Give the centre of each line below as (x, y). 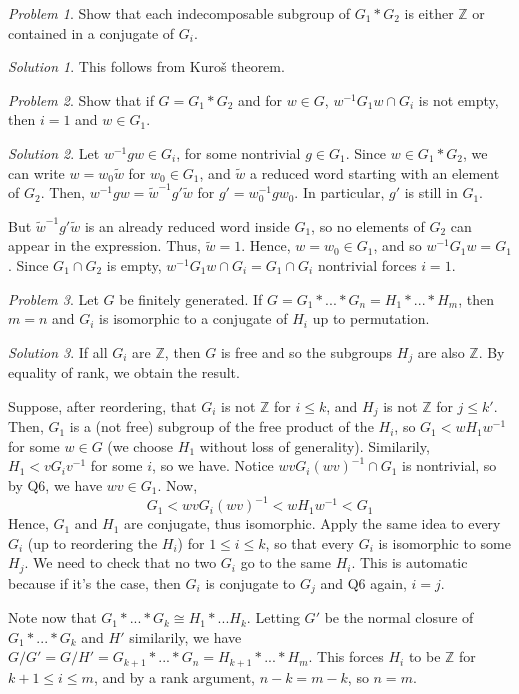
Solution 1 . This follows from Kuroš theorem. (146, 66)
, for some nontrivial (238, 152)
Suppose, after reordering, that (102, 405)
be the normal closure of (399, 617)
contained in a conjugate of (91, 32)
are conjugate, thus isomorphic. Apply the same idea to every (312, 523)
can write (36, 172)
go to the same (285, 562)
